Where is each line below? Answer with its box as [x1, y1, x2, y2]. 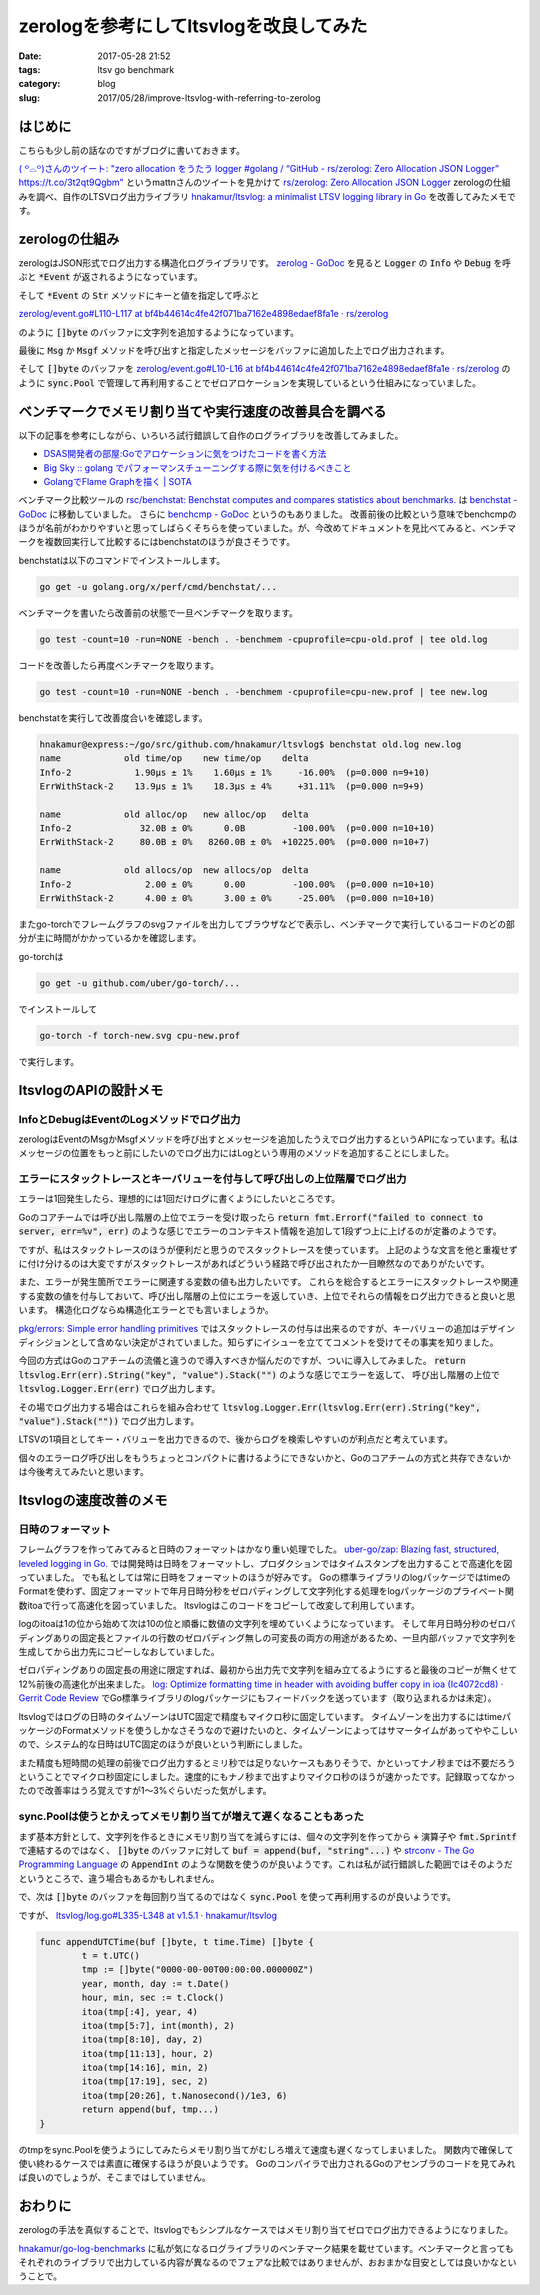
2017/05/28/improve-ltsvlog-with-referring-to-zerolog [97, 91, 321, 104]
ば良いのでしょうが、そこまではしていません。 [18, 2171, 211, 2184]
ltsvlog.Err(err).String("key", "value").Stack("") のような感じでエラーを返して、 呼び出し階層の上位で [18, 1368, 500, 1380]
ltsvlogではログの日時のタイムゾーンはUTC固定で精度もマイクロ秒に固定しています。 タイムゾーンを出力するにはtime [18, 1710, 503, 1722]
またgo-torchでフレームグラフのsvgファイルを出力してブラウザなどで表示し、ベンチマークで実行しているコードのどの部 [18, 918, 515, 930]
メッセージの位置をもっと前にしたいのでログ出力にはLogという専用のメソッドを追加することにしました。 [18, 1147, 455, 1159]
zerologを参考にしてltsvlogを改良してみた [18, 15, 368, 37]
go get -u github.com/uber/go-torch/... [39, 977, 240, 989]
